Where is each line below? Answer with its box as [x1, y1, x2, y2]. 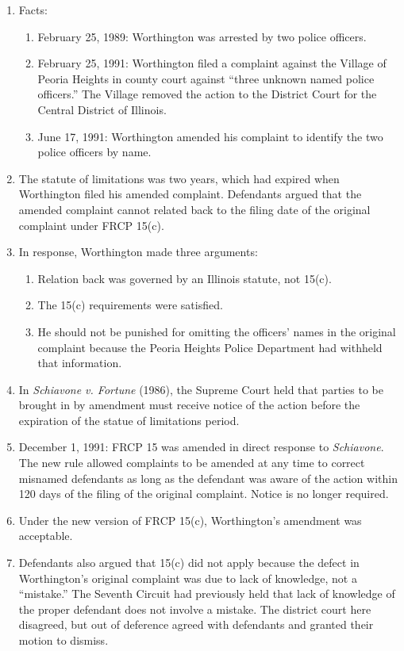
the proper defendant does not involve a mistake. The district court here [18, 600, 371, 617]
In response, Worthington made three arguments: [18, 243, 258, 260]
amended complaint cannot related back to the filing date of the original [18, 201, 371, 217]
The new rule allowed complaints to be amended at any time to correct [18, 454, 365, 471]
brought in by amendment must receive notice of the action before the [18, 396, 360, 413]
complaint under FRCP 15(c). [18, 216, 164, 233]
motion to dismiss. [18, 632, 109, 648]
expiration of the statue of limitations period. [18, 412, 240, 428]
